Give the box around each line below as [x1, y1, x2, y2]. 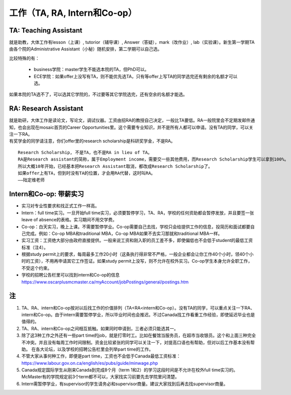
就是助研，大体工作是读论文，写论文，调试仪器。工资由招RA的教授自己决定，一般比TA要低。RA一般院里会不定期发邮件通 [9, 118, 255, 123]
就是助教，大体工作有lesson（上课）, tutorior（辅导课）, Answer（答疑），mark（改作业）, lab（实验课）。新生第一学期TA [9, 39, 255, 45]
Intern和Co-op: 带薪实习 [9, 190, 84, 198]
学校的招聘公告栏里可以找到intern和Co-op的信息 [21, 272, 120, 278]
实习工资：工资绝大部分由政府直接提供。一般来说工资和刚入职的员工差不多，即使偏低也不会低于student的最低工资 [21, 237, 253, 243]
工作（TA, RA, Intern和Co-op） [9, 7, 137, 18]
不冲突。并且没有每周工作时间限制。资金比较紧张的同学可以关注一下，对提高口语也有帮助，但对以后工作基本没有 [21, 339, 251, 345]
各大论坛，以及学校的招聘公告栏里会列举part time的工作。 [35, 346, 153, 352]
